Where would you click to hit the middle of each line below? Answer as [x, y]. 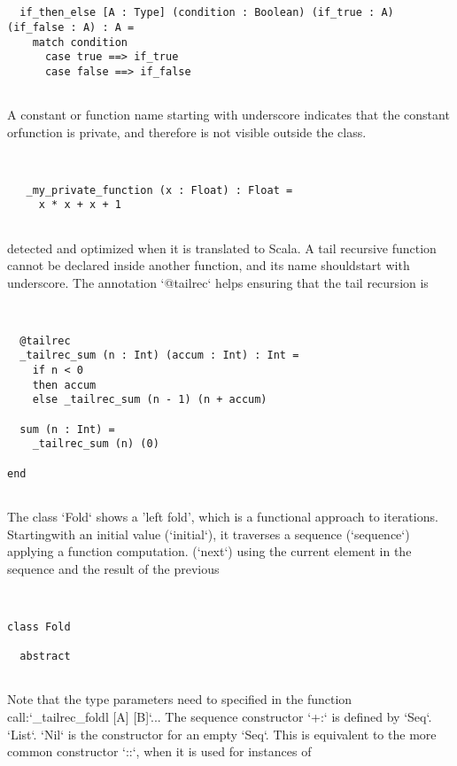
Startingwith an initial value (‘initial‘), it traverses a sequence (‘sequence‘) [209, 534]
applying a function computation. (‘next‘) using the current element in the [209, 551]
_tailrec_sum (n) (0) [96, 444]
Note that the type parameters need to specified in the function [180, 699]
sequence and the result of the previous [113, 568]
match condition [80, 42]
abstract [45, 657]
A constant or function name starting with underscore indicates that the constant [228, 115]
